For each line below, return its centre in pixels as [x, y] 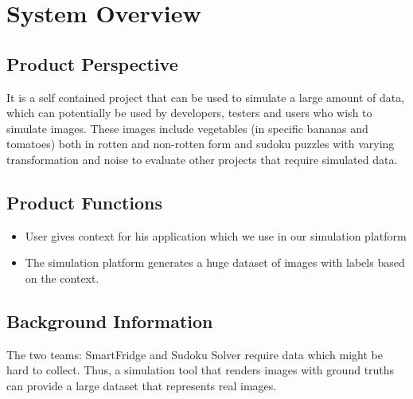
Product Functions [85, 202]
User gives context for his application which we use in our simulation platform [216, 235]
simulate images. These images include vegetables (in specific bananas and [187, 128]
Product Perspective [92, 63]
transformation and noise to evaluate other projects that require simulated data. [202, 159]
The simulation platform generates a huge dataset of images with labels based [215, 262]
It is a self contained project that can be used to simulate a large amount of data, [206, 97]
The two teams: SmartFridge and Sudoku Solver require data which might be [195, 354]
